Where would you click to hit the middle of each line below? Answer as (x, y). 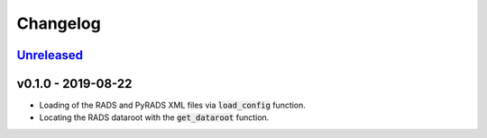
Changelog (59, 23)
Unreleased (50, 55)
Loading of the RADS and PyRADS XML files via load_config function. (173, 105)
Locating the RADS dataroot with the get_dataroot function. (154, 117)
